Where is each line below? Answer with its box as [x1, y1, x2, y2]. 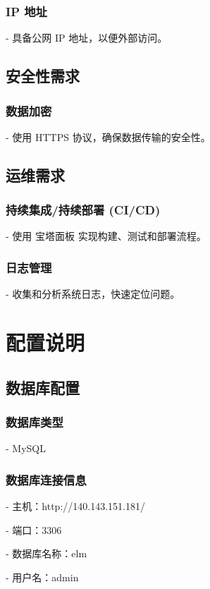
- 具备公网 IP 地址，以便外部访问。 [6, 30, 168, 45]
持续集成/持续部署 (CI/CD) [6, 201, 161, 219]
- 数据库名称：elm [6, 546, 87, 561]
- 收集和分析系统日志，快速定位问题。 [6, 286, 180, 301]
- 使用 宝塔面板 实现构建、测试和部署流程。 [6, 229, 206, 243]
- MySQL [6, 441, 46, 456]
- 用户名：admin [6, 569, 79, 584]
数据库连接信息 [6, 470, 87, 488]
